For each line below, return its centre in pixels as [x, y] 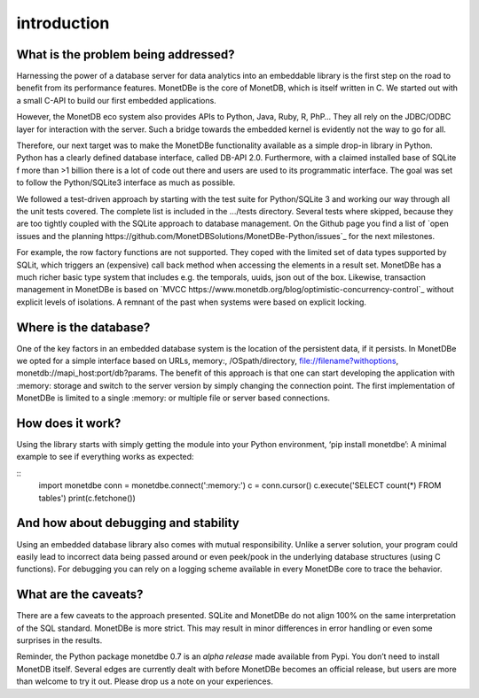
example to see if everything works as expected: [105, 457]
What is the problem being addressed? [126, 54]
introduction [63, 23]
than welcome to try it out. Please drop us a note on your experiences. [145, 681]
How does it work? [69, 423]
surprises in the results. [59, 640]
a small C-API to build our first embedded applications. [116, 100]
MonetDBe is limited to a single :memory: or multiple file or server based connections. [173, 398]
